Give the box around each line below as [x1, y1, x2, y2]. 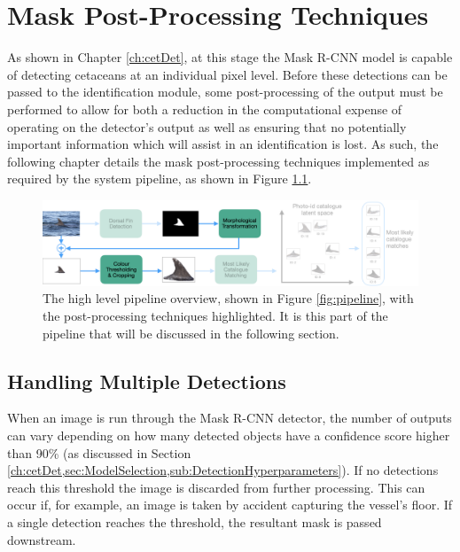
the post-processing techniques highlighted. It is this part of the [43, 306, 388, 324]
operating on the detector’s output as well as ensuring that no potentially [7, 117, 407, 136]
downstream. [7, 530, 76, 548]
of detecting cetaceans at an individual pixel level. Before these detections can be [7, 65, 448, 83]
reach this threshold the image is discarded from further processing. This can [7, 478, 425, 496]
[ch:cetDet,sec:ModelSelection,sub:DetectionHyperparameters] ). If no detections [7, 461, 439, 479]
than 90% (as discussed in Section [7, 443, 191, 462]
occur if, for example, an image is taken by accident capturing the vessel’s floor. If [7, 495, 453, 514]
